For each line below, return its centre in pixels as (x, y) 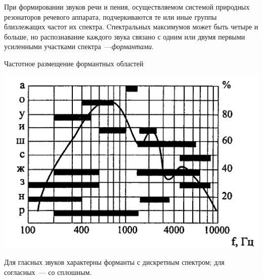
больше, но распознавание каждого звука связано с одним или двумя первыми (125, 36)
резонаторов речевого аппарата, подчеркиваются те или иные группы (111, 16)
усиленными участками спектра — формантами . (79, 46)
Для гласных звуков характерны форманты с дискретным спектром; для (114, 262)
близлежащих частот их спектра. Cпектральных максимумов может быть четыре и (131, 27)
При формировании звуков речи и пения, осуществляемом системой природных (127, 7)
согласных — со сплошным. (48, 272)
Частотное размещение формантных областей (74, 63)
